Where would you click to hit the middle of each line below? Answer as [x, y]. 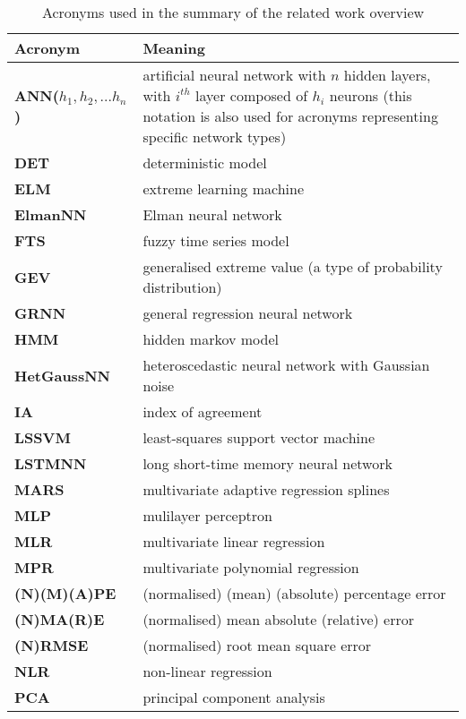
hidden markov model [211, 339]
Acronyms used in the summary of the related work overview [233, 12]
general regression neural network [248, 313]
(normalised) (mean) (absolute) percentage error [294, 593]
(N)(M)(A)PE [65, 593]
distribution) [182, 287]
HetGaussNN [62, 375]
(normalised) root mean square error [257, 645]
